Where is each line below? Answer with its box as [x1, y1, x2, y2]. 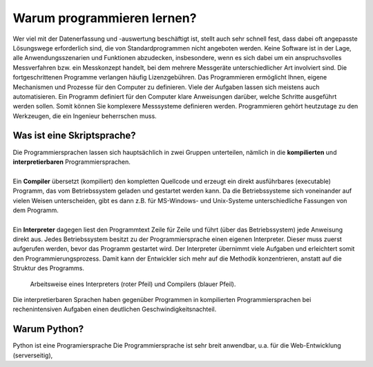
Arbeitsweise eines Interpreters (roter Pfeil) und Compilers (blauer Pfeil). [30, 280, 236, 288]
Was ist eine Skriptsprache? [12, 130, 136, 142]
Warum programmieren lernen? [12, 10, 197, 26]
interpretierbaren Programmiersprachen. [12, 158, 131, 166]
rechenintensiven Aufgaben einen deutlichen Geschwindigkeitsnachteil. [12, 305, 217, 314]
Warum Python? [12, 323, 84, 335]
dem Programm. [12, 206, 59, 214]
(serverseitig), [12, 351, 53, 359]
